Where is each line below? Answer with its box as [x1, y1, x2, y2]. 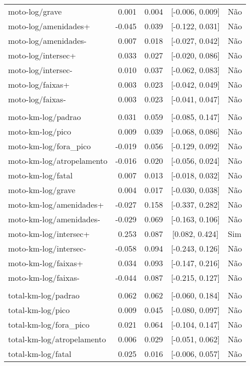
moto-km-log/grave [8, 184, 76, 196]
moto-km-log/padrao [8, 111, 81, 123]
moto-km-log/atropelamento [8, 155, 107, 166]
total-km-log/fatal [8, 348, 72, 359]
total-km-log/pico [8, 304, 70, 316]
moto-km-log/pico [8, 126, 71, 137]
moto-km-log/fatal [8, 169, 73, 181]
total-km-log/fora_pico [8, 319, 90, 330]
